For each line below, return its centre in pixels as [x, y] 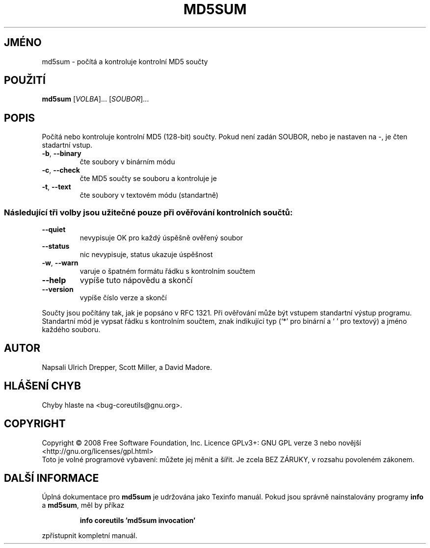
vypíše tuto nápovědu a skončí [136, 280]
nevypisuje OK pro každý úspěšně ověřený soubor [161, 238]
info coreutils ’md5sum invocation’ [138, 521]
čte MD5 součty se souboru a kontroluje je [148, 179]
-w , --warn [60, 263]
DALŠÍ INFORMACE [52, 478]
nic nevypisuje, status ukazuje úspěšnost [146, 255]
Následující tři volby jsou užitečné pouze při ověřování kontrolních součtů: [148, 212]
